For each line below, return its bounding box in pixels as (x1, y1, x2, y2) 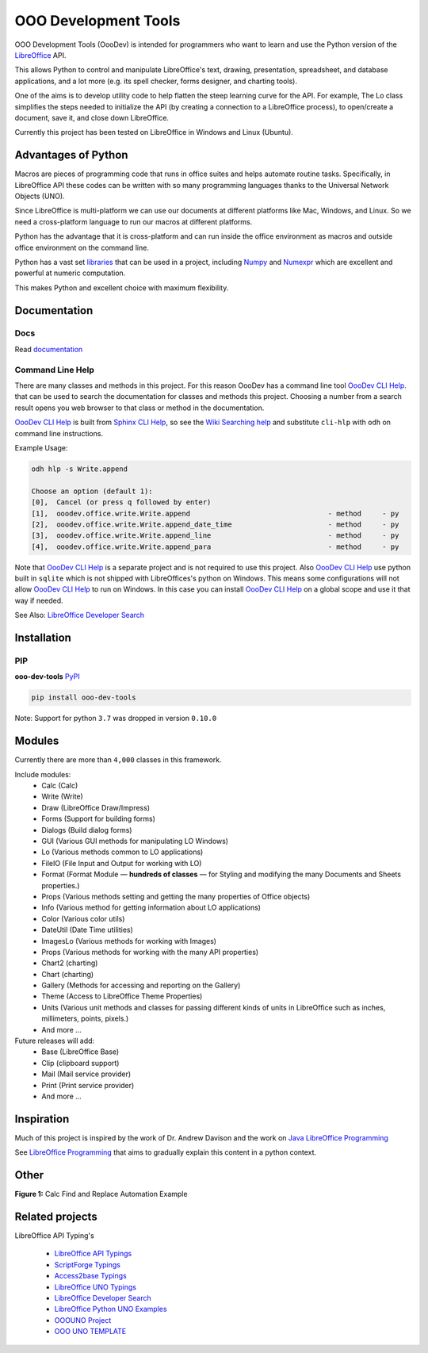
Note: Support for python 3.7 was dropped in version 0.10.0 (14, 714, 217, 723)
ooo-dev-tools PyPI (14, 672, 80, 681)
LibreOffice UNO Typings (54, 1282, 136, 1292)
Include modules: (14, 769, 71, 779)
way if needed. (14, 596, 63, 605)
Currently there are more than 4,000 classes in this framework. (14, 755, 222, 765)
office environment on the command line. (14, 243, 150, 252)
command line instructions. (14, 428, 103, 438)
